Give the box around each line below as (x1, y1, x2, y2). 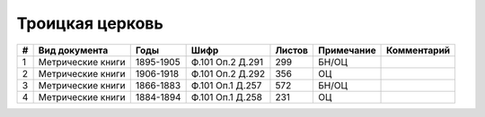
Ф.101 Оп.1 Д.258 (190, 90, 262, 103)
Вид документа (38, 44, 109, 56)
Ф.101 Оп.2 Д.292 (190, 67, 265, 79)
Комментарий (386, 44, 451, 56)
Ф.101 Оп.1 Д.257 (190, 79, 262, 91)
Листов (275, 44, 309, 56)
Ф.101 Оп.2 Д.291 (190, 55, 264, 68)
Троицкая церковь (16, 13, 163, 33)
